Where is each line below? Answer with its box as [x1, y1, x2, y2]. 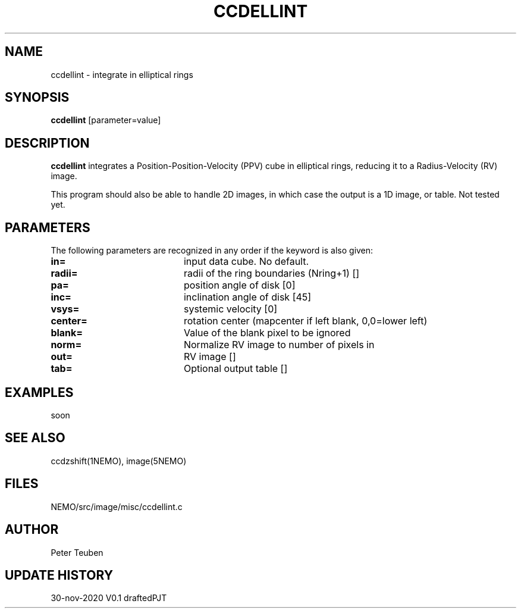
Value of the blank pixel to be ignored [183, 327, 351, 339]
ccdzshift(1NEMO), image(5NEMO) [51, 455, 187, 466]
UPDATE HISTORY [5, 567, 114, 583]
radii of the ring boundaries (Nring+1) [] [183, 267, 360, 280]
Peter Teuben [51, 547, 103, 558]
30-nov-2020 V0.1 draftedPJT [51, 593, 167, 603]
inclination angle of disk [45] [183, 291, 312, 304]
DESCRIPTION [5, 135, 90, 151]
